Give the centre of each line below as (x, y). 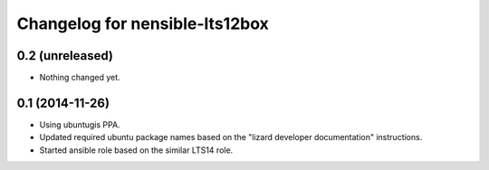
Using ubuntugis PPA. (80, 124)
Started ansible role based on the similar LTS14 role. (136, 150)
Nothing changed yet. (80, 78)
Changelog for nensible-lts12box (143, 24)
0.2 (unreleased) (65, 56)
